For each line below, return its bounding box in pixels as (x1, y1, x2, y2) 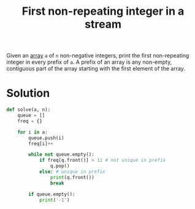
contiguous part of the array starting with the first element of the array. (6, 65, 186, 72)
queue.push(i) (28, 135, 64, 141)
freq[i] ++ (28, 140, 53, 146)
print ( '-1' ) (39, 197, 70, 203)
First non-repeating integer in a (21, 4, 185, 18)
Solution (6, 86, 50, 101)
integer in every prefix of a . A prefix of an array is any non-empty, (6, 58, 172, 66)
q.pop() (50, 163, 70, 169)
